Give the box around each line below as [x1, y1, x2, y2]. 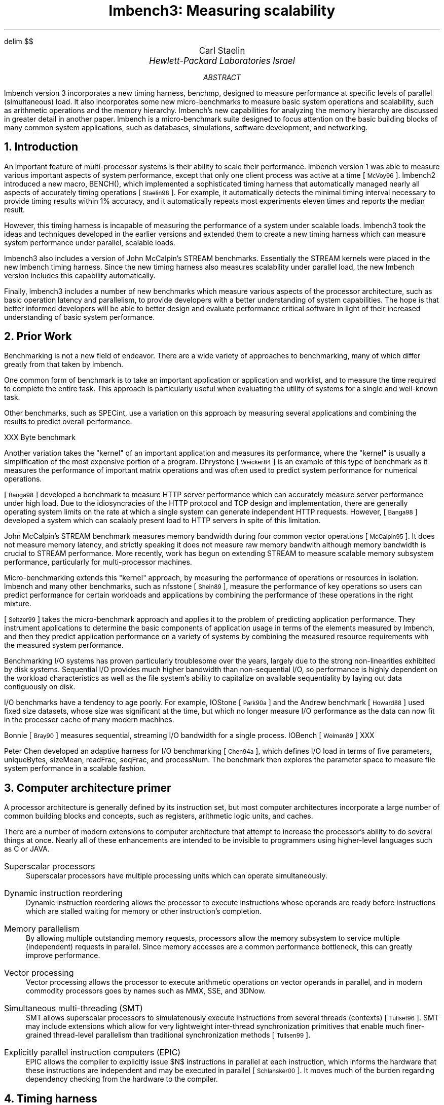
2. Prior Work [4, 330, 72, 343]
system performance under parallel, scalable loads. [4, 238, 175, 247]
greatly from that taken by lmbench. [4, 360, 124, 369]
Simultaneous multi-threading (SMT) [4, 1003, 143, 1014]
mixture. [4, 599, 31, 608]
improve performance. [26, 951, 100, 960]
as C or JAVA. [4, 844, 50, 854]
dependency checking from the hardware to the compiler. [26, 1075, 218, 1084]
